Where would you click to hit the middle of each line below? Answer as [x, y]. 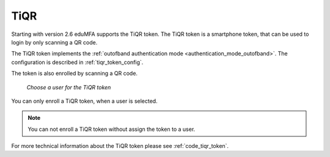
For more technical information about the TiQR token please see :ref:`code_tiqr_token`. [120, 146]
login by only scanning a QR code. [54, 42]
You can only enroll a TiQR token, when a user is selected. [85, 101]
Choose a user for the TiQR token [69, 87]
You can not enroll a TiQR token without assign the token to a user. [112, 129]
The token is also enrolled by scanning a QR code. [74, 74]
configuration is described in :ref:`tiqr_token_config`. [77, 62]
